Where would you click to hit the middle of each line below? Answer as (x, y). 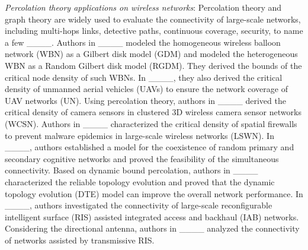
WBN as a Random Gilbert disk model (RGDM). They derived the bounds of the (153, 65)
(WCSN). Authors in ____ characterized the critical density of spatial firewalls (151, 123)
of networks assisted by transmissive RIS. (80, 240)
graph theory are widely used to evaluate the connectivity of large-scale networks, (153, 19)
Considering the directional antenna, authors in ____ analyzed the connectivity (152, 228)
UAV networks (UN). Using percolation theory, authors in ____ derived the (145, 100)
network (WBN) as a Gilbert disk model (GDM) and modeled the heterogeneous (151, 54)
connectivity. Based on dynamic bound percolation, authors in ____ (131, 170)
